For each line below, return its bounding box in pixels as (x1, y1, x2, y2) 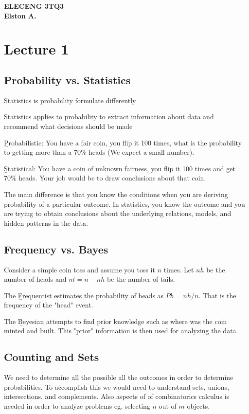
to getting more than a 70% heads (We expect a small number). (4, 147, 195, 157)
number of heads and (4, 274, 67, 284)
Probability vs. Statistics (4, 72, 131, 87)
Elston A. (4, 10, 36, 20)
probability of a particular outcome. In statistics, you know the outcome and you (4, 198, 245, 209)
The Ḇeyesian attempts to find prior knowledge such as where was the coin (4, 316, 227, 326)
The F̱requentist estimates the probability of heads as (4, 290, 164, 300)
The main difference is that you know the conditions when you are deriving (4, 189, 228, 199)
